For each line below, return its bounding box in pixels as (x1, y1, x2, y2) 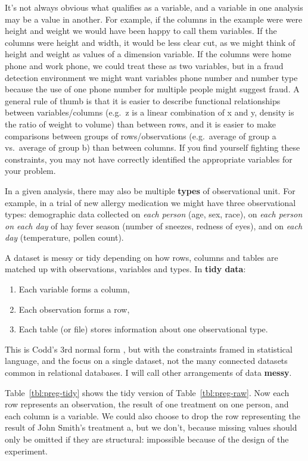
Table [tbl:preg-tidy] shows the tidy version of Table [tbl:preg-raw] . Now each (5, 386, 290, 398)
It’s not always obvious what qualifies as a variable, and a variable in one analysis (5, 1, 303, 13)
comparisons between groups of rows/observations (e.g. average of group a (5, 129, 276, 142)
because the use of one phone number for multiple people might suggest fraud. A (5, 83, 300, 95)
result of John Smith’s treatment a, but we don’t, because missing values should (5, 421, 297, 434)
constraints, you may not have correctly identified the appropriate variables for (5, 152, 293, 165)
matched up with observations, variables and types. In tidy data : (5, 263, 246, 275)
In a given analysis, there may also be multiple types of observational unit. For (5, 184, 295, 197)
